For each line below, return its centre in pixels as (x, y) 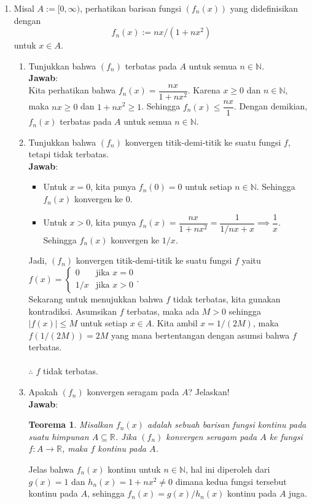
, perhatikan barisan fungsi (131, 8)
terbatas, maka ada (163, 311)
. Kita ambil (175, 323)
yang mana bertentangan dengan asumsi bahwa (200, 335)
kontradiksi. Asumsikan (72, 311)
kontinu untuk (134, 469)
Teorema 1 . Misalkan (71, 424)
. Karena (204, 90)
